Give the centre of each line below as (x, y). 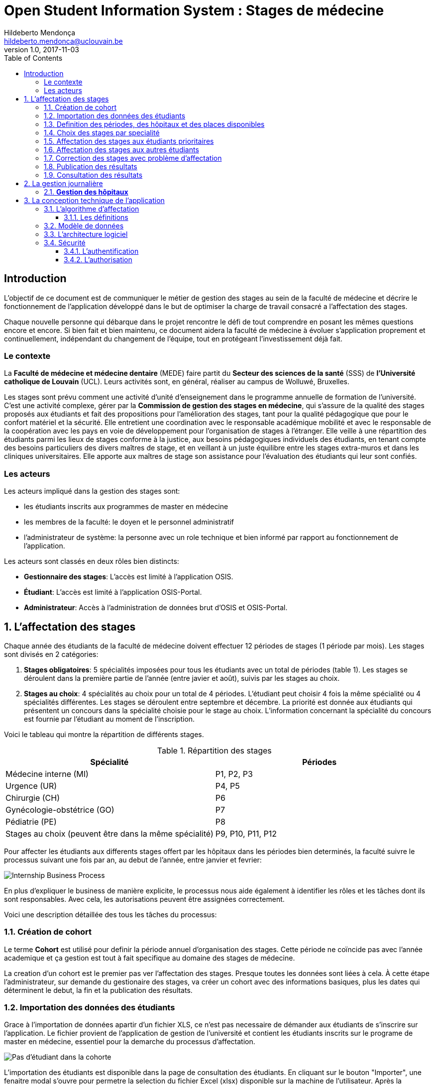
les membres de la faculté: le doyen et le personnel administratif (129, 522)
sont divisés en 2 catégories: (51, 654)
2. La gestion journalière (63, 183)
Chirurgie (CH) (33, 798)
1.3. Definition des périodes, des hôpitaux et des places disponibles (154, 124)
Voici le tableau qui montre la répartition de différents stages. (104, 734)
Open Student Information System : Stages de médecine (194, 10)
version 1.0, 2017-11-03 (42, 49)
